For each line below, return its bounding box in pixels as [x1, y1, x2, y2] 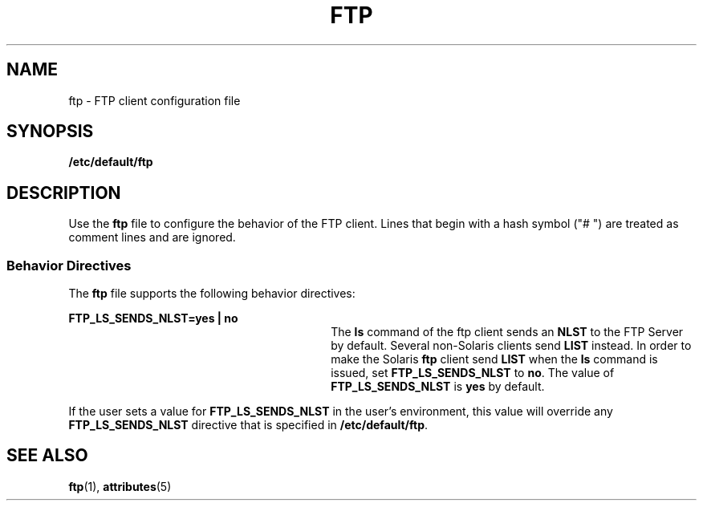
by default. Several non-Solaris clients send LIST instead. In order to [331, 339, 692, 353]
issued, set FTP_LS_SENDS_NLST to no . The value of [331, 366, 615, 380]
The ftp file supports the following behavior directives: [68, 286, 356, 301]
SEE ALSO [6, 445, 88, 466]
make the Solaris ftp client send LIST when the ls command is [331, 352, 658, 367]
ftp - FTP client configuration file [68, 93, 241, 107]
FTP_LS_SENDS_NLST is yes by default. [331, 379, 545, 394]
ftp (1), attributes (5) [68, 479, 172, 493]
